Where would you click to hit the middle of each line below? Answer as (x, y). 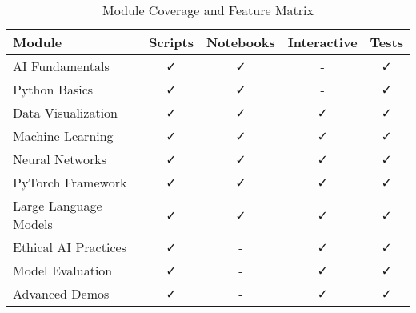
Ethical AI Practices (70, 247)
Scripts (171, 42)
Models (33, 224)
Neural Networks (60, 159)
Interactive (322, 42)
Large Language (58, 205)
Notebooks (240, 42)
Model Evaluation (63, 270)
